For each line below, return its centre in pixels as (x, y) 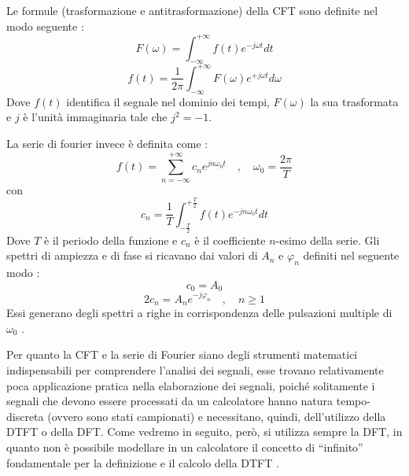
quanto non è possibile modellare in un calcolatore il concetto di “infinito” (185, 446)
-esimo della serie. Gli (328, 240)
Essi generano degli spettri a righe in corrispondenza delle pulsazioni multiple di (199, 313)
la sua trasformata (354, 101)
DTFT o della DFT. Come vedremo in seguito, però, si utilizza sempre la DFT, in (204, 432)
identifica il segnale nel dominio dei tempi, (168, 101)
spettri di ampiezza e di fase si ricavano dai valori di (132, 255)
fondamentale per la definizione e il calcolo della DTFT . (143, 462)
